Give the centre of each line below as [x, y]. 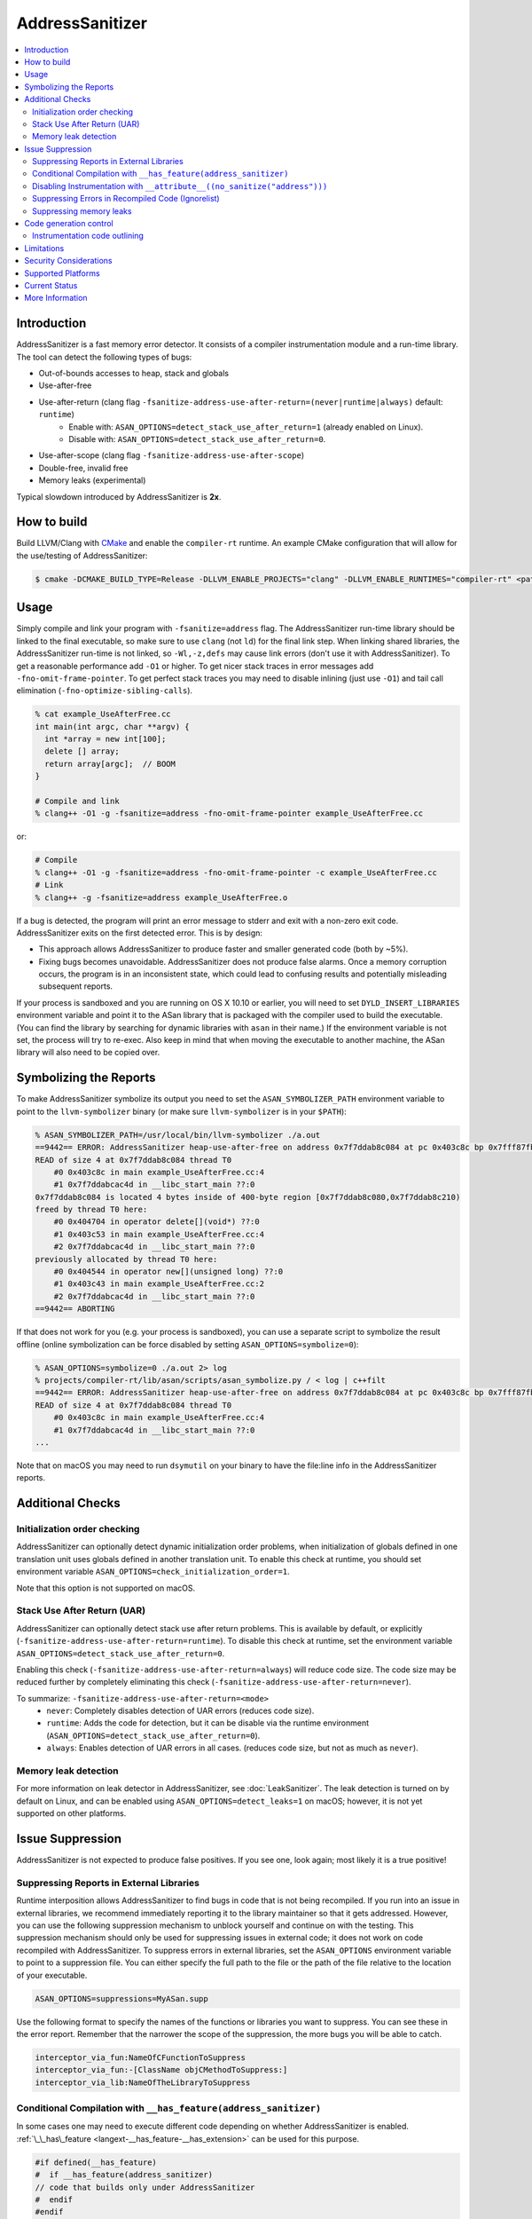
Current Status [51, 285]
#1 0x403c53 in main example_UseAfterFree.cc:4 [159, 1234]
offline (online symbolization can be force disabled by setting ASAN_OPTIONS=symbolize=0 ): [188, 1344]
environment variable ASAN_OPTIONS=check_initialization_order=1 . [153, 1572]
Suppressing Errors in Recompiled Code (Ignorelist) [126, 199]
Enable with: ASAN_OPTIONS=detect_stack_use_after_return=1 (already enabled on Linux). [246, 427]
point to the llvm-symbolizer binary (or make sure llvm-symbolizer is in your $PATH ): [182, 1111]
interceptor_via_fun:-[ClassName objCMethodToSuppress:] [161, 2070]
